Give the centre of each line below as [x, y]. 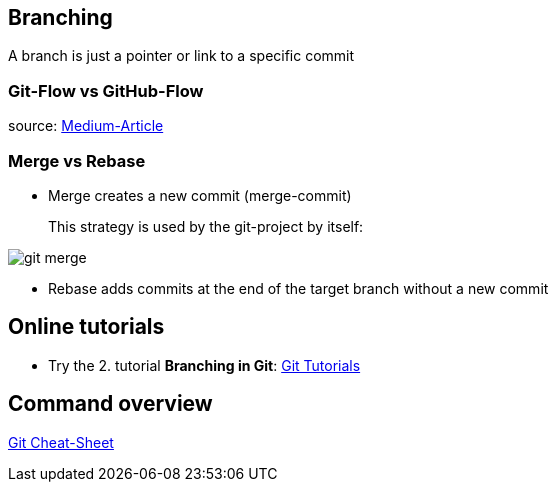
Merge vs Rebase [77, 160]
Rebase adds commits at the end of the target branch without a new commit [298, 288]
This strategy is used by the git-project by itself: [206, 226]
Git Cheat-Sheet [61, 442]
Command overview [110, 404]
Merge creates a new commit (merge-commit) [200, 195]
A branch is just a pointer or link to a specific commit [181, 56]
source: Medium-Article [86, 126]
